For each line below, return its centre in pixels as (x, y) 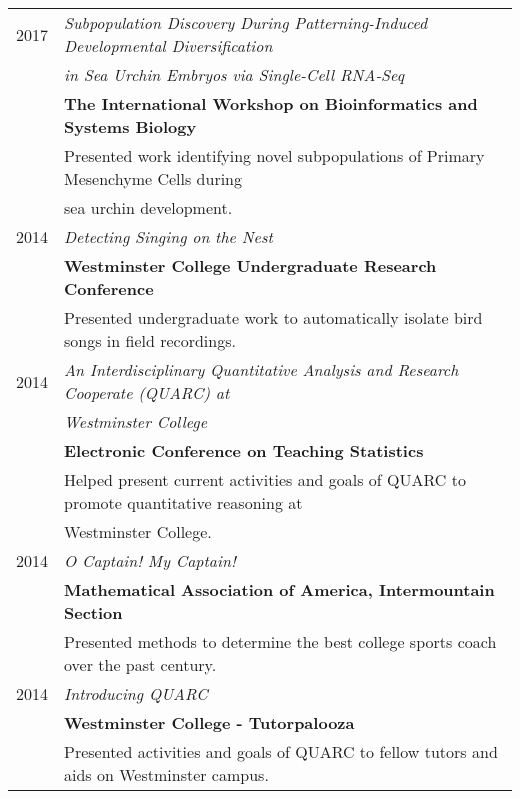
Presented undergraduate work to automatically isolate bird (273, 317)
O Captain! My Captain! (150, 560)
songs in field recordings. (150, 340)
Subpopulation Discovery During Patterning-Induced (246, 22)
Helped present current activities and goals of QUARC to (265, 479)
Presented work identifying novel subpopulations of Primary (274, 155)
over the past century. (140, 664)
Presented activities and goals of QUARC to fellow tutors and (281, 751)
